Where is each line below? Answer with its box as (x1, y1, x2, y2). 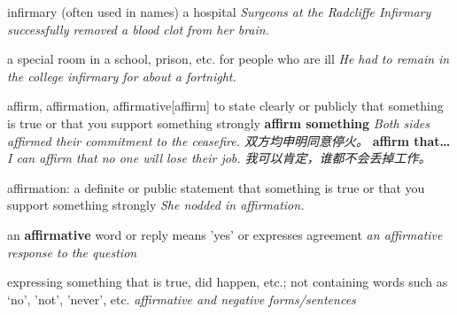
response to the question (7, 242, 137, 261)
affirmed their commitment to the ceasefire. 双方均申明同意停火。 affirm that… (7, 131, 451, 150)
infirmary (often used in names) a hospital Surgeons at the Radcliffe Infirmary (7, 3, 431, 20)
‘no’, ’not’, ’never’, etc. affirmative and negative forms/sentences (7, 289, 356, 308)
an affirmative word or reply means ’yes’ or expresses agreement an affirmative (7, 225, 443, 243)
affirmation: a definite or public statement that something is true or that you (7, 178, 425, 196)
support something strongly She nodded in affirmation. (7, 196, 305, 214)
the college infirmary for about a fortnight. (7, 66, 236, 85)
